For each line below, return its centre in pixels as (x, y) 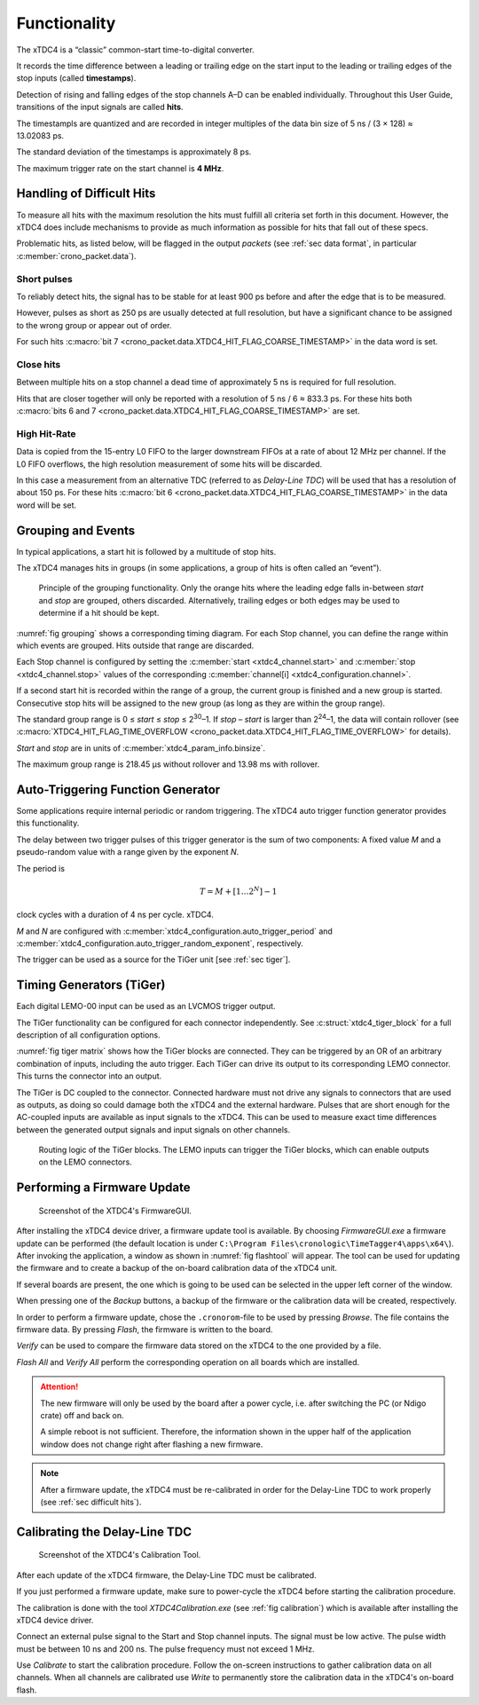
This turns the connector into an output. (89, 1076)
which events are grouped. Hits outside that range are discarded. (135, 645)
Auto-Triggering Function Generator (118, 789)
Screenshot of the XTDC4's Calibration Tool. (120, 1555)
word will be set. (47, 505)
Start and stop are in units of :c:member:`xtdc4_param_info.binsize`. (141, 748)
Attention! (59, 1387)
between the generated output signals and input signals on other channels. (153, 1129)
